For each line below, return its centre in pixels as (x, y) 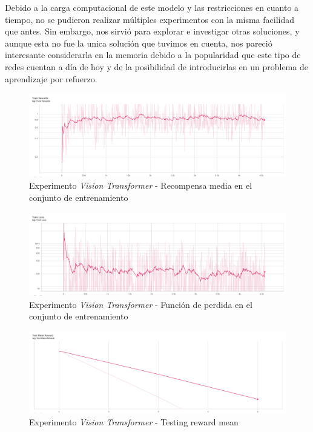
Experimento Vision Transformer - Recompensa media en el (141, 185)
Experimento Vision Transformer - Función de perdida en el (141, 304)
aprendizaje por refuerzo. (51, 78)
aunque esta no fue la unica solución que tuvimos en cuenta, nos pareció (139, 43)
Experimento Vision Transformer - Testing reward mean (134, 421)
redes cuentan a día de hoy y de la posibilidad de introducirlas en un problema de (156, 66)
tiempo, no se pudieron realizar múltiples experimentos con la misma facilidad (150, 19)
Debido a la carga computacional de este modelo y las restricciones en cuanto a (152, 7)
